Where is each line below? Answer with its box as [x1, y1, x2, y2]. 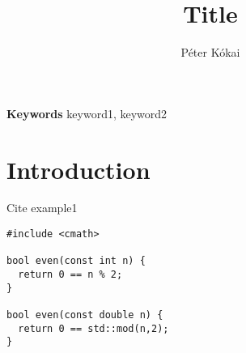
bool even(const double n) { [6, 308, 163, 321]
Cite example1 [6, 199, 78, 216]
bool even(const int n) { [6, 255, 146, 267]
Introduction [6, 152, 151, 185]
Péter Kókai [180, 44, 240, 61]
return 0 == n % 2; [18, 269, 123, 280]
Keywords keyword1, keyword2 [6, 104, 168, 121]
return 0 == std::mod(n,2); [18, 322, 169, 334]
